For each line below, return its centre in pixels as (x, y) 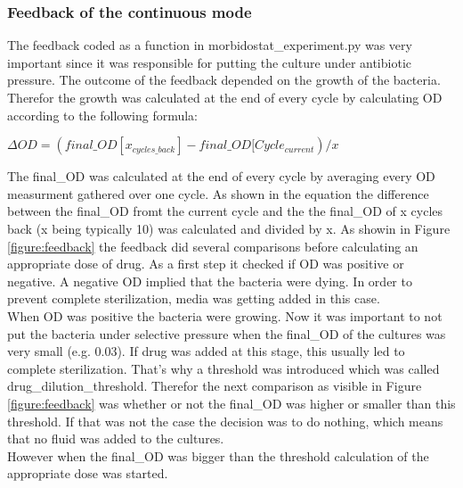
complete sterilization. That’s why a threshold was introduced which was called (223, 368)
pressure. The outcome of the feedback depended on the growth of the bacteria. (224, 80)
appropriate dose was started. (88, 473)
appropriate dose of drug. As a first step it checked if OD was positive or (206, 264)
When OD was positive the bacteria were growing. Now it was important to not (225, 315)
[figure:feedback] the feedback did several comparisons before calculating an (213, 246)
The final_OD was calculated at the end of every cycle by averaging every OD (221, 176)
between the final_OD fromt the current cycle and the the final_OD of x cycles (225, 211)
